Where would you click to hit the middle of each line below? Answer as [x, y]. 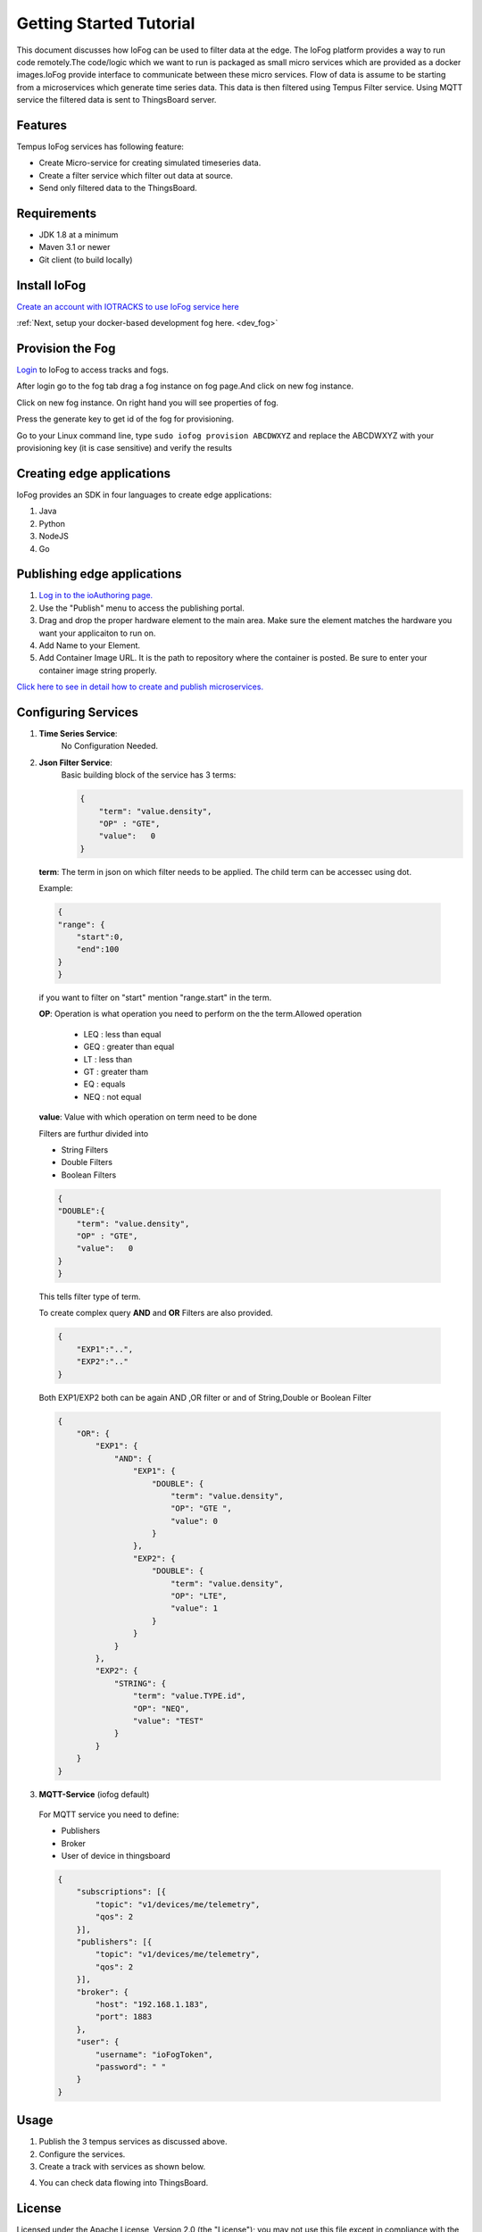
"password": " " [131, 2066]
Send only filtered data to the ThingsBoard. [118, 188]
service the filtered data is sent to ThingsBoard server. [116, 100]
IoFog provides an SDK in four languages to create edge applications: [144, 495]
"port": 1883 [124, 2017]
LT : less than [108, 1059]
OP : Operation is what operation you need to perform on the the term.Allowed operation [200, 1014]
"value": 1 [194, 1608]
